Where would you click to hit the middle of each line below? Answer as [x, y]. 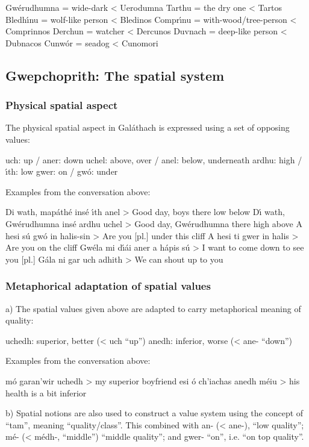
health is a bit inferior [46, 392]
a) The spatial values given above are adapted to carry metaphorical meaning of [153, 308]
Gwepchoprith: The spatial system [115, 75]
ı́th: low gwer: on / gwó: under [62, 171]
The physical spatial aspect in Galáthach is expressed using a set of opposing [148, 127]
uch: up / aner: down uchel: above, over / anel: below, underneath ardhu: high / [154, 159]
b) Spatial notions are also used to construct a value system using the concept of [154, 413]
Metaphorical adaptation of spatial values [108, 286]
